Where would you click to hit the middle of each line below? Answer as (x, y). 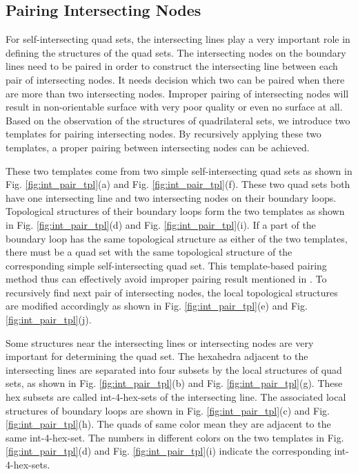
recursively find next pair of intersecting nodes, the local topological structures (172, 292)
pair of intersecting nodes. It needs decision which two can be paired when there (175, 79)
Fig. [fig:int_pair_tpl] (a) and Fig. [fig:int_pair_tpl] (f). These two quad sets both (178, 184)
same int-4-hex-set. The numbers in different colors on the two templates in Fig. (175, 437)
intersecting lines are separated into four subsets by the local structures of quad (174, 369)
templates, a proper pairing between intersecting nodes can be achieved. (158, 147)
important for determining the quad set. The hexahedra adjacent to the (157, 356)
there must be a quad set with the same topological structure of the (149, 252)
